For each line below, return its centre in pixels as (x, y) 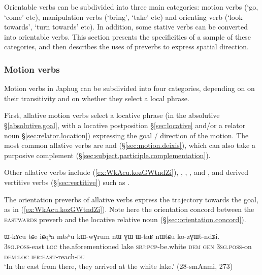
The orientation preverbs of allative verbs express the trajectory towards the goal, (131, 199)
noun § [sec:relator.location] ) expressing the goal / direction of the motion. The (126, 135)
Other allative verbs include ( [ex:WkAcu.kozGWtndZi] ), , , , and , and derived (126, 172)
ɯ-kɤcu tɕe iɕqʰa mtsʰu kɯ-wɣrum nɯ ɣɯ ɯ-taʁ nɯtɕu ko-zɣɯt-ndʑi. (112, 236)
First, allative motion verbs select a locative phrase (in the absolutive (112, 115)
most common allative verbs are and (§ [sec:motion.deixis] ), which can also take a (130, 145)
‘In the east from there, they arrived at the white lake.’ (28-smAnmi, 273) (119, 266)
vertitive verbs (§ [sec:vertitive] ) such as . (67, 182)
